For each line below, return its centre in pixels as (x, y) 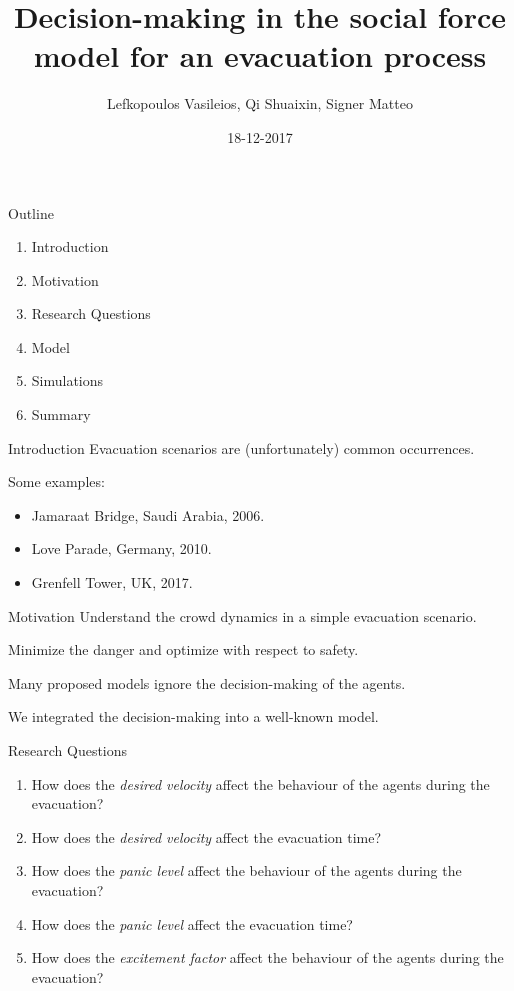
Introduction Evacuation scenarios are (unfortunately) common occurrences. (241, 447)
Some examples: (56, 481)
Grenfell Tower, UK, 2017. (112, 582)
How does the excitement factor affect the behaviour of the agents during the (267, 957)
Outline (31, 212)
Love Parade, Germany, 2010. (121, 548)
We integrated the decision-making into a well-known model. (193, 716)
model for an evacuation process (260, 55)
